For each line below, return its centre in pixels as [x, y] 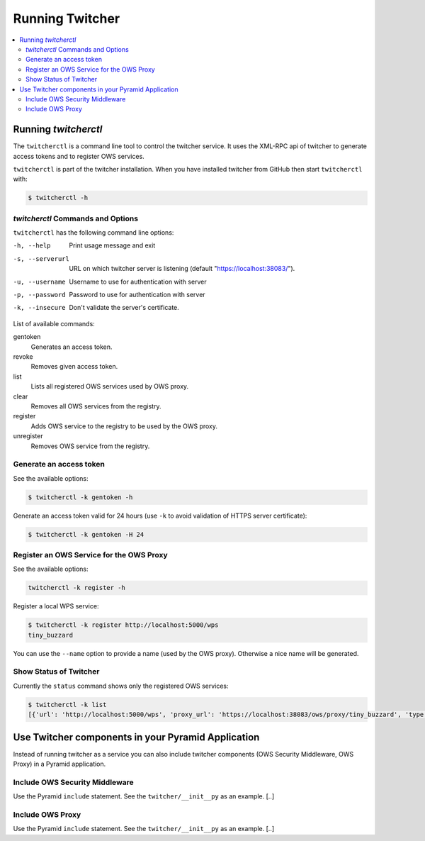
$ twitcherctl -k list [67, 704]
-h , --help [32, 246]
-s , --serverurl [41, 258]
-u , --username [40, 282]
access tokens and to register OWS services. [79, 156]
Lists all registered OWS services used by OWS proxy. [110, 386]
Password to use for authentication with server [137, 295]
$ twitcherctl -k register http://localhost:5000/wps [123, 625]
